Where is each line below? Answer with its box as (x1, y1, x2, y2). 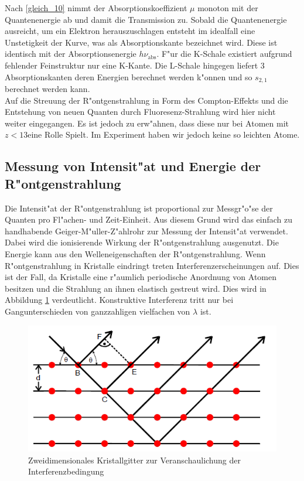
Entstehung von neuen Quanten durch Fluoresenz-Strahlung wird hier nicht (5, 105, 276, 118)
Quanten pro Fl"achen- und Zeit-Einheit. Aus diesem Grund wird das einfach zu (5, 213, 293, 226)
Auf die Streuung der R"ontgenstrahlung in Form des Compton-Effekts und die (5, 94, 288, 106)
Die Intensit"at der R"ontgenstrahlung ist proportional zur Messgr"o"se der (5, 202, 273, 214)
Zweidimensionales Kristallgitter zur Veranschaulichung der (28, 453, 241, 466)
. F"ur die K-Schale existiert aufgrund (156, 47, 292, 60)
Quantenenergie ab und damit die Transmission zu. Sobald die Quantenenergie (5, 13, 287, 25)
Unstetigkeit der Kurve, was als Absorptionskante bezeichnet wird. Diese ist (5, 36, 278, 48)
